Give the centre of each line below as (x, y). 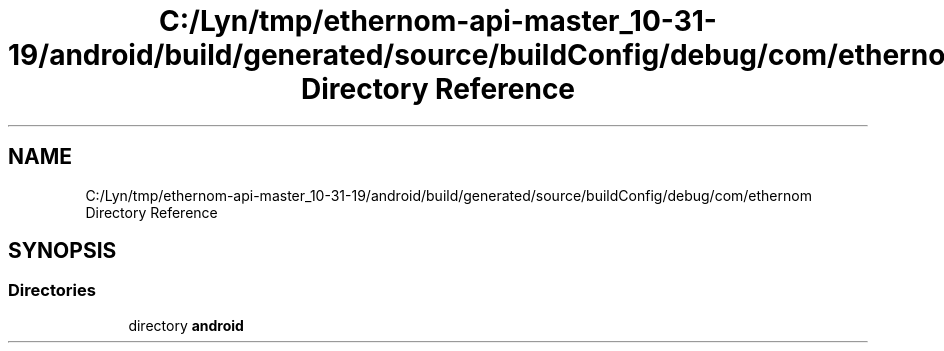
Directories (52, 290)
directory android (186, 325)
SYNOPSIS (62, 251)
